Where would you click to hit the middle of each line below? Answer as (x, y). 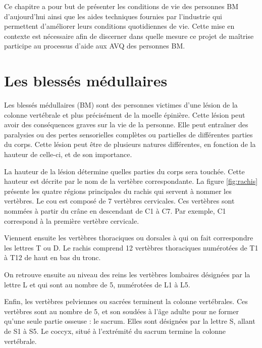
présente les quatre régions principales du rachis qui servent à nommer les (118, 191)
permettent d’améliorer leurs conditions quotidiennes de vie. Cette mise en (119, 26)
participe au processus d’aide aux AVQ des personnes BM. (95, 46)
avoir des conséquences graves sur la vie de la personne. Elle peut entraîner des (126, 125)
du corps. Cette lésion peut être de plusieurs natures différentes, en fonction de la (130, 144)
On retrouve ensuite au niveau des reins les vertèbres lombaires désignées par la (127, 274)
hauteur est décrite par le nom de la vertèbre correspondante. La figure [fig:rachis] (131, 181)
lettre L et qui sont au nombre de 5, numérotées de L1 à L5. (97, 284)
